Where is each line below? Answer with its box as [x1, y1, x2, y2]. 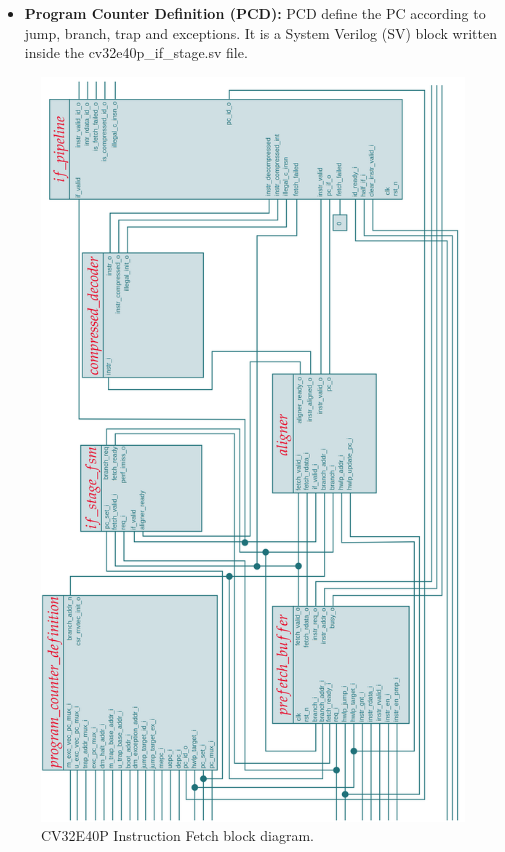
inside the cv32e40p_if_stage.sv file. [24, 42, 248, 63]
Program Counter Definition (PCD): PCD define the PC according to [24, 3, 486, 23]
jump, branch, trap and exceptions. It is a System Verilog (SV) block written [24, 22, 497, 43]
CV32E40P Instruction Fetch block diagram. [41, 825, 314, 846]
